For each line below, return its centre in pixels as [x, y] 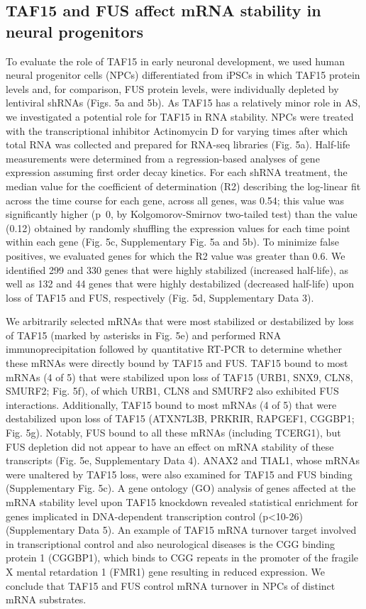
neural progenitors [74, 31]
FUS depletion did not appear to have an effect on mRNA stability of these [170, 446]
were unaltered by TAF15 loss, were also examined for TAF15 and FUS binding [179, 474]
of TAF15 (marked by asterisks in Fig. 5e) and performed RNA [144, 335]
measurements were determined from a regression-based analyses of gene [163, 158]
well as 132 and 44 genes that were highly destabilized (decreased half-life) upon [180, 284]
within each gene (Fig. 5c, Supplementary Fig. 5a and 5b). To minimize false [172, 242]
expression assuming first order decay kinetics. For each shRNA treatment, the [177, 172]
